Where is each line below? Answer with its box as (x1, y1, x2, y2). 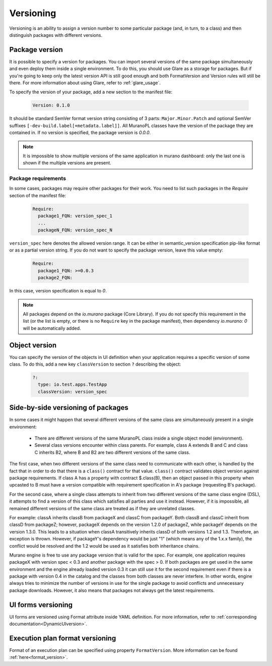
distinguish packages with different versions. (9, 32, 103, 38)
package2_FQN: (38, 275, 73, 281)
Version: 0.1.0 (32, 102, 70, 108)
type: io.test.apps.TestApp (38, 382, 107, 388)
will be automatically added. (23, 325, 81, 331)
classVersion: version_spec (38, 389, 107, 394)
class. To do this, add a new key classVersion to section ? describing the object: (9, 361, 181, 367)
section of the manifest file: (9, 192, 66, 199)
